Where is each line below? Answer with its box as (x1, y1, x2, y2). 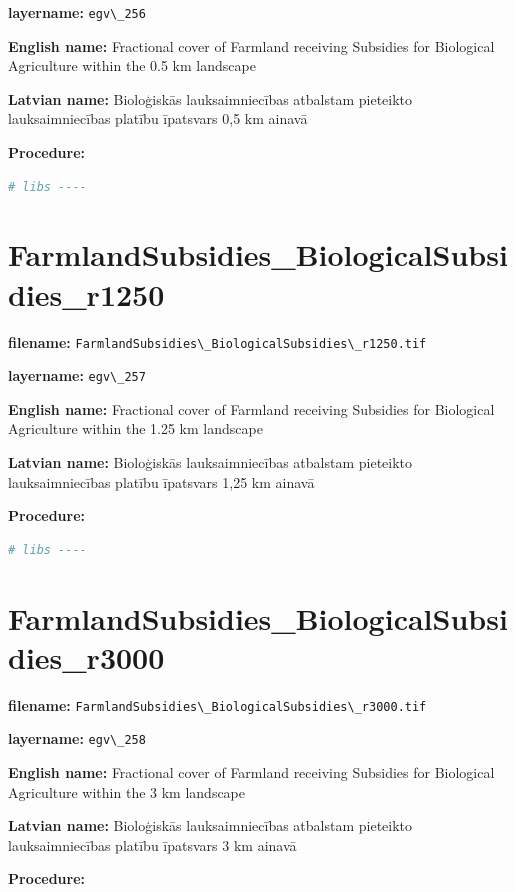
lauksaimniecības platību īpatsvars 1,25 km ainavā (8, 471, 315, 492)
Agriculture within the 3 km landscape (8, 781, 246, 802)
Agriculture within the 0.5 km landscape (8, 55, 256, 76)
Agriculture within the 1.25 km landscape (8, 418, 263, 439)
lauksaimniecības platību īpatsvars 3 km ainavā (8, 834, 297, 855)
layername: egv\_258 (8, 728, 146, 749)
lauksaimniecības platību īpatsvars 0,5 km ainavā (8, 108, 308, 129)
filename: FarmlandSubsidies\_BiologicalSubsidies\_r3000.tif (8, 694, 427, 715)
